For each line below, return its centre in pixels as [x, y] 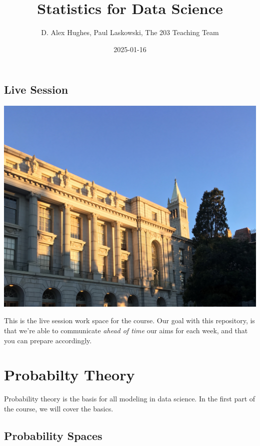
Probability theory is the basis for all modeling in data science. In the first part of [130, 399]
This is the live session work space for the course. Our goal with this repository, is [129, 320]
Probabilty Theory [69, 375]
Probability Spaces [53, 435]
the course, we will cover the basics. [59, 408]
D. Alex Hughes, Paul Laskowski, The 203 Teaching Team [130, 32]
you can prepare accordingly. [48, 340]
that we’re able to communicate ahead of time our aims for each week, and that [126, 330]
